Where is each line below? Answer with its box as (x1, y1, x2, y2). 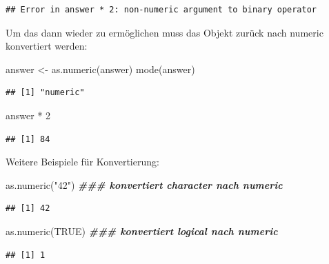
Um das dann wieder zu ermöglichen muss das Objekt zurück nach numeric (6, 25, 323, 39)
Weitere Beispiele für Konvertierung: (6, 154, 159, 169)
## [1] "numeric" (6, 88, 85, 98)
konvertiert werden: (6, 39, 88, 53)
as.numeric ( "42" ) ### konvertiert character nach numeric (6, 177, 283, 192)
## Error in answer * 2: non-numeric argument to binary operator (6, 5, 317, 14)
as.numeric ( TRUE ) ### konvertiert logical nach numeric (6, 223, 278, 238)
